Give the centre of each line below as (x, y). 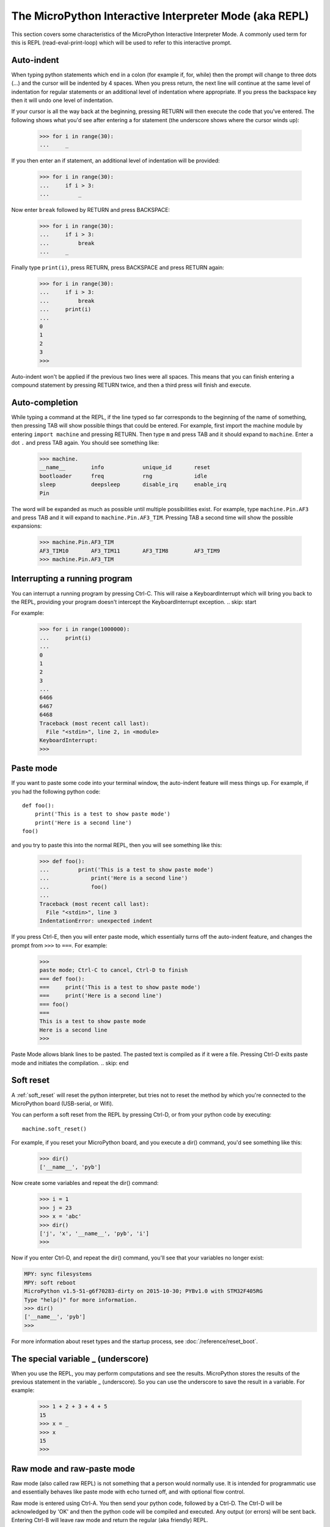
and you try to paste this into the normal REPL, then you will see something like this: (117, 845)
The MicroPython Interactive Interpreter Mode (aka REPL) (160, 16)
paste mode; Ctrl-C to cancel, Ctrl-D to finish (114, 970)
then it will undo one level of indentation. (62, 100)
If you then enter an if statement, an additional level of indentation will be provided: (116, 161)
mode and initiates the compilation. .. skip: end (70, 1063)
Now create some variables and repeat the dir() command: (85, 1183)
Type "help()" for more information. (81, 1300)
